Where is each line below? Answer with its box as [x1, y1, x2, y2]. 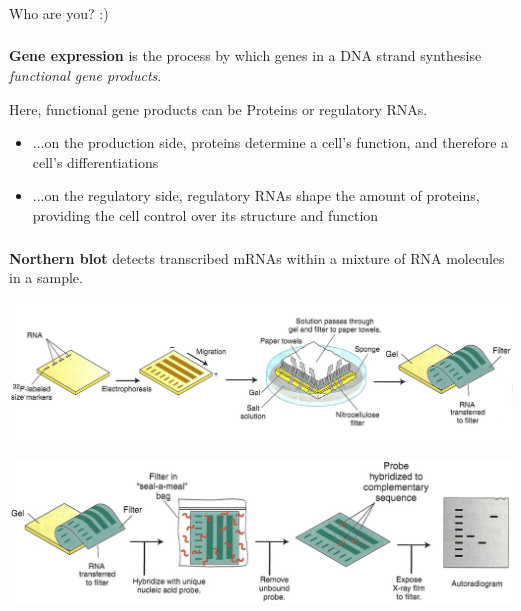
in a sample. [9, 267, 83, 288]
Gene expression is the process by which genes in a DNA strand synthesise [9, 45, 482, 66]
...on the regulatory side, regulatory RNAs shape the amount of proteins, [32, 185, 480, 206]
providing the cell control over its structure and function [32, 205, 379, 225]
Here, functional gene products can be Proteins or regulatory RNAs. [9, 98, 428, 119]
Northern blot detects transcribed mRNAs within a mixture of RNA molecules [9, 247, 505, 268]
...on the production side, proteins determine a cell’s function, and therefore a [32, 132, 509, 153]
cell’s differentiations [32, 151, 159, 172]
